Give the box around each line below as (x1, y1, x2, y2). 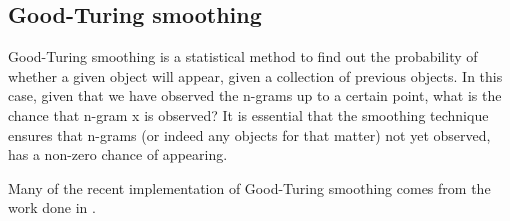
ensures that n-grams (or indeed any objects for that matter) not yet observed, (8, 124, 491, 145)
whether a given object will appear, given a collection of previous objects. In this (8, 65, 503, 86)
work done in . (8, 197, 96, 218)
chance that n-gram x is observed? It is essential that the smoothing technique (8, 104, 489, 125)
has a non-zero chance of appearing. (8, 144, 228, 165)
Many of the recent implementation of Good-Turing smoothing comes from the (8, 177, 491, 198)
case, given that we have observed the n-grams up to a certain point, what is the (8, 85, 502, 106)
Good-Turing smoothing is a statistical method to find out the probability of (8, 46, 478, 67)
